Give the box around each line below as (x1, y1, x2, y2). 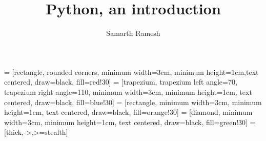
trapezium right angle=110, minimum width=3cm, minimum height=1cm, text (4, 86, 252, 97)
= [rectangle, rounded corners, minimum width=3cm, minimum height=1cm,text (4, 66, 259, 77)
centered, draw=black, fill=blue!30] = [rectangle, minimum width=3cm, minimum (4, 96, 262, 107)
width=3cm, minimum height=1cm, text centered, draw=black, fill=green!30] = (4, 116, 256, 127)
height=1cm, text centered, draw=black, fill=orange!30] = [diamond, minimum (4, 107, 253, 117)
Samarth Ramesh (106, 28, 160, 38)
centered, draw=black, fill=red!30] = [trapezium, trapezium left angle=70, (4, 76, 237, 87)
